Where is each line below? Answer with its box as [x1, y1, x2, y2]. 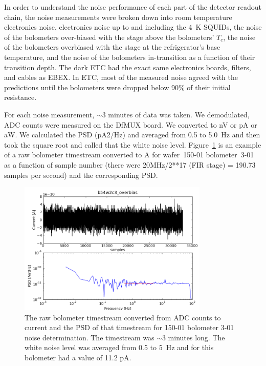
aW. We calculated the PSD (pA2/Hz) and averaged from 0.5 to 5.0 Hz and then [4, 129, 260, 140]
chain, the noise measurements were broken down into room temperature [4, 11, 232, 22]
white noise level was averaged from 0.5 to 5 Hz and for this [25, 342, 214, 353]
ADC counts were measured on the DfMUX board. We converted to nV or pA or [4, 119, 257, 130]
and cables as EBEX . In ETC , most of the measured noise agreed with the [4, 72, 238, 83]
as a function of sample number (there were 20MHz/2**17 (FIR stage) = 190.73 [4, 159, 256, 170]
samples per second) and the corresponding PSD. [4, 169, 158, 180]
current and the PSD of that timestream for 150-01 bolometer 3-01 [25, 322, 234, 333]
